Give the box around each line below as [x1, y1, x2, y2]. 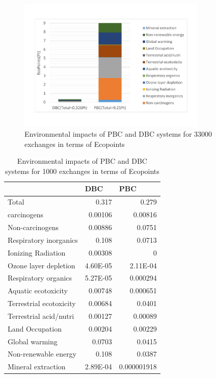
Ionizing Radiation [8, 247, 66, 258]
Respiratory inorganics [8, 234, 78, 245]
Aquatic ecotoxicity [8, 285, 68, 296]
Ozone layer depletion [8, 260, 75, 270]
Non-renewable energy [8, 348, 77, 359]
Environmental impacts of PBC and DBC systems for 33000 [24, 129, 212, 139]
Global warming [8, 336, 58, 346]
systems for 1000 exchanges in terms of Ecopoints [5, 165, 159, 176]
